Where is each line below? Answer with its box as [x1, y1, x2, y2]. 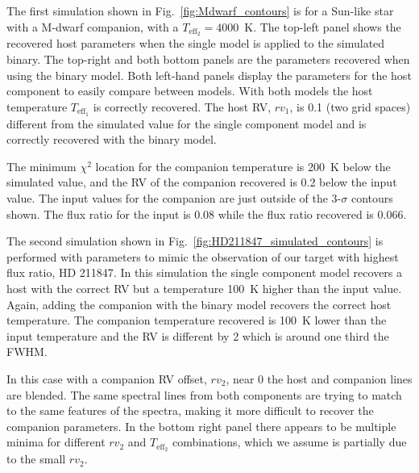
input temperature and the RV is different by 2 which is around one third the [6, 327, 389, 344]
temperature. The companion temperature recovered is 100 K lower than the [6, 312, 387, 329]
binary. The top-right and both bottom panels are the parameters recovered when [6, 51, 410, 68]
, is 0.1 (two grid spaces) [289, 98, 411, 115]
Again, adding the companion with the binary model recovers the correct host [6, 295, 392, 312]
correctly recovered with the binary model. [6, 131, 217, 148]
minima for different [6, 433, 106, 450]
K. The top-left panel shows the [244, 18, 401, 35]
